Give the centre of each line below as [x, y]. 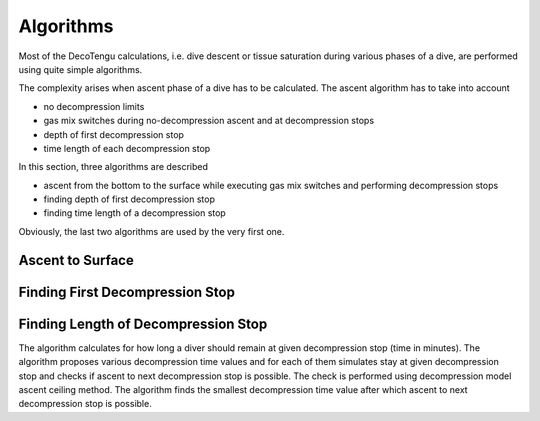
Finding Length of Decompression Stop [143, 323]
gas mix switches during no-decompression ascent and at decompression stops [209, 121]
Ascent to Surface [76, 260]
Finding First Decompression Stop [126, 291]
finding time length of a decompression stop [135, 213]
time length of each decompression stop [127, 148]
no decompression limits [94, 106]
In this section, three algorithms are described [113, 167]
